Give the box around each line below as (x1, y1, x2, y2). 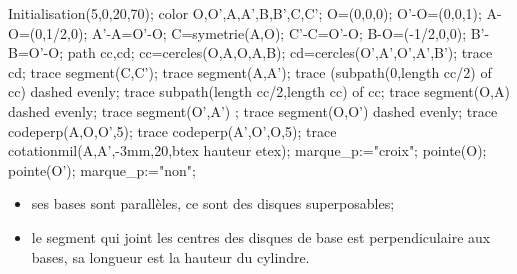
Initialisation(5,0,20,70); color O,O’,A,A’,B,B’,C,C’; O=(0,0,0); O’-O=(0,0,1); (8, 3, 482, 23)
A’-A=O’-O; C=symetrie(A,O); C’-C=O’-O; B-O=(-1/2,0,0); (92, 22, 467, 43)
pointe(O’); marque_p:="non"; (8, 159, 196, 180)
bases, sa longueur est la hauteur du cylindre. (31, 246, 310, 267)
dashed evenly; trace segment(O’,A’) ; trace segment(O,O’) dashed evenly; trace (8, 100, 498, 121)
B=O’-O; (8, 42, 64, 63)
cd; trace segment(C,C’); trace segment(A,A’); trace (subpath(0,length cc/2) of (8, 61, 492, 82)
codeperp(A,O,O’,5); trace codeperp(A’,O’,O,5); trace (8, 120, 337, 141)
